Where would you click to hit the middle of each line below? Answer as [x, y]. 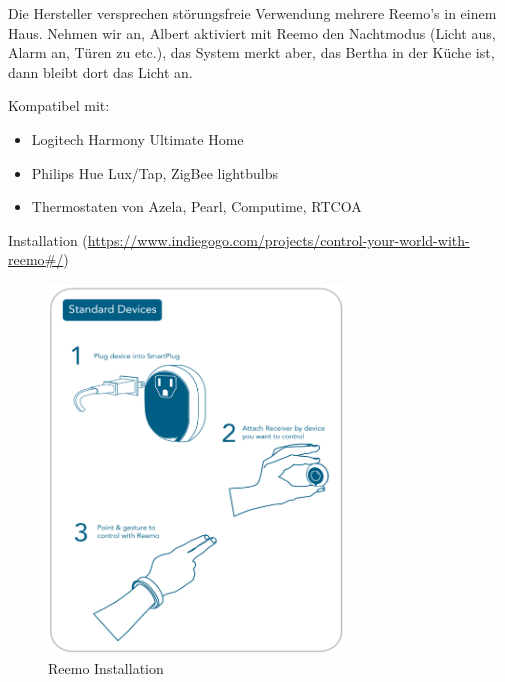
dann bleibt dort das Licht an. [100, 71]
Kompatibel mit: [59, 105]
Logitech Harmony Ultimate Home [137, 138]
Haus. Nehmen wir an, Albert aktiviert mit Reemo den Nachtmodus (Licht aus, [252, 32]
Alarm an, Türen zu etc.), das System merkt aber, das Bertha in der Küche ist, [251, 52]
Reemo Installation [106, 667]
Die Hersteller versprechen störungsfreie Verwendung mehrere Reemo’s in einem [252, 13]
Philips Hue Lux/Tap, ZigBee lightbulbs [154, 172]
